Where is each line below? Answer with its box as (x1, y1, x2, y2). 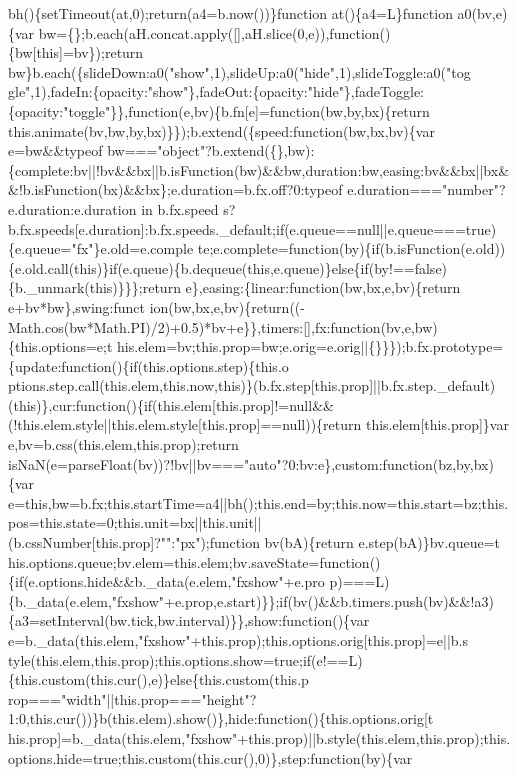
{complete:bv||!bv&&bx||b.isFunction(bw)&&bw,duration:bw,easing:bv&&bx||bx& (8, 159, 510, 180)
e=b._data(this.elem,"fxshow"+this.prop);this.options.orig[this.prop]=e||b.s (8, 630, 469, 650)
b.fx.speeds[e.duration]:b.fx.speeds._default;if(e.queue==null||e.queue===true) (8, 218, 497, 239)
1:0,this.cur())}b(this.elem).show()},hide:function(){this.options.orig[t (8, 708, 434, 729)
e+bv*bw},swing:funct (8, 296, 145, 317)
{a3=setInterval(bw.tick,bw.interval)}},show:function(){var (8, 610, 370, 631)
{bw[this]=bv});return (8, 42, 144, 63)
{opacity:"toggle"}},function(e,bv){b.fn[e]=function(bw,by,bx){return (8, 100, 430, 121)
